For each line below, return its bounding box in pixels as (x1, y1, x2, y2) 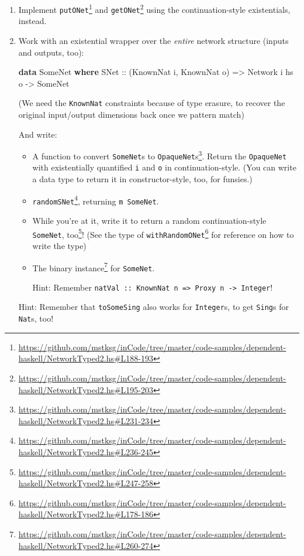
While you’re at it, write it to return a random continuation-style (32, 214, 267, 226)
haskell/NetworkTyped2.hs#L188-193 (18, 352, 154, 364)
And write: (18, 128, 57, 140)
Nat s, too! (18, 312, 54, 325)
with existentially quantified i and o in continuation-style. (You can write (32, 161, 296, 173)
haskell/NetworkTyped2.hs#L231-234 (18, 414, 154, 427)
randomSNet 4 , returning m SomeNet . (32, 193, 159, 207)
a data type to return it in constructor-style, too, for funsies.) (32, 173, 253, 185)
